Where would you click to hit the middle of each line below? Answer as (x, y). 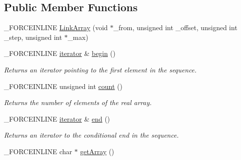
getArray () (97, 151)
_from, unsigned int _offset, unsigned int (175, 27)
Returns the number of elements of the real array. (78, 102)
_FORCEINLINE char (38, 151)
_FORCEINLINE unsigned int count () (63, 86)
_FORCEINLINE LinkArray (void (56, 27)
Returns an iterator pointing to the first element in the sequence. (100, 69)
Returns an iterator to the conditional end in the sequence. (91, 135)
